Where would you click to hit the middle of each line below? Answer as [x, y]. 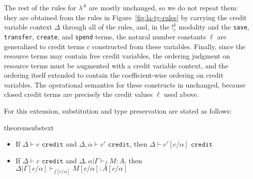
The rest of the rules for [40, 7]
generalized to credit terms [44, 46]
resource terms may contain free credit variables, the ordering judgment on [117, 56]
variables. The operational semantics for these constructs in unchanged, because [125, 84]
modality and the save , [214, 27]
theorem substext [29, 127]
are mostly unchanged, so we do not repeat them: [163, 7]
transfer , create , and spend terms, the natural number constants [105, 36]
